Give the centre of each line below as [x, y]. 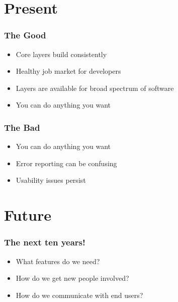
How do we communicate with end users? [79, 295]
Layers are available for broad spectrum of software [95, 88]
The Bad [22, 127]
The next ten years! [45, 242]
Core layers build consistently [61, 54]
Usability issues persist [51, 180]
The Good [25, 35]
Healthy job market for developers [68, 71]
